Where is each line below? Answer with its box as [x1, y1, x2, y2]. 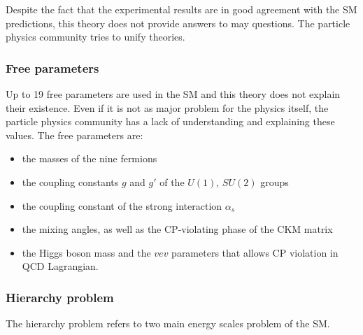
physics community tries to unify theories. [6, 29, 185, 44]
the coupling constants [22, 174, 119, 189]
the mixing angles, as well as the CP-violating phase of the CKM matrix [22, 222, 333, 236]
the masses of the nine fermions [22, 151, 157, 166]
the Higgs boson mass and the [22, 245, 151, 259]
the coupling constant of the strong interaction [22, 198, 222, 213]
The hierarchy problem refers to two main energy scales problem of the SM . [6, 316, 330, 331]
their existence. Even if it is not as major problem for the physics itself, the [6, 100, 329, 115]
